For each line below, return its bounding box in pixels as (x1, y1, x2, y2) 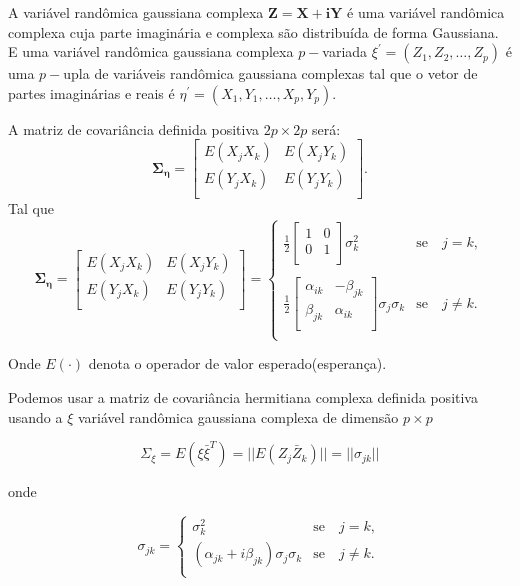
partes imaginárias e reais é (8, 82, 175, 103)
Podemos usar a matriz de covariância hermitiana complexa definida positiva (8, 386, 478, 407)
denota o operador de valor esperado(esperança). (88, 353, 387, 374)
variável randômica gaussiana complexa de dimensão (78, 406, 399, 427)
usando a (8, 406, 63, 427)
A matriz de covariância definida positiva (8, 118, 259, 139)
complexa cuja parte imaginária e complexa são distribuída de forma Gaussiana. (8, 21, 499, 42)
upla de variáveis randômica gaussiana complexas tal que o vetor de (63, 63, 478, 84)
